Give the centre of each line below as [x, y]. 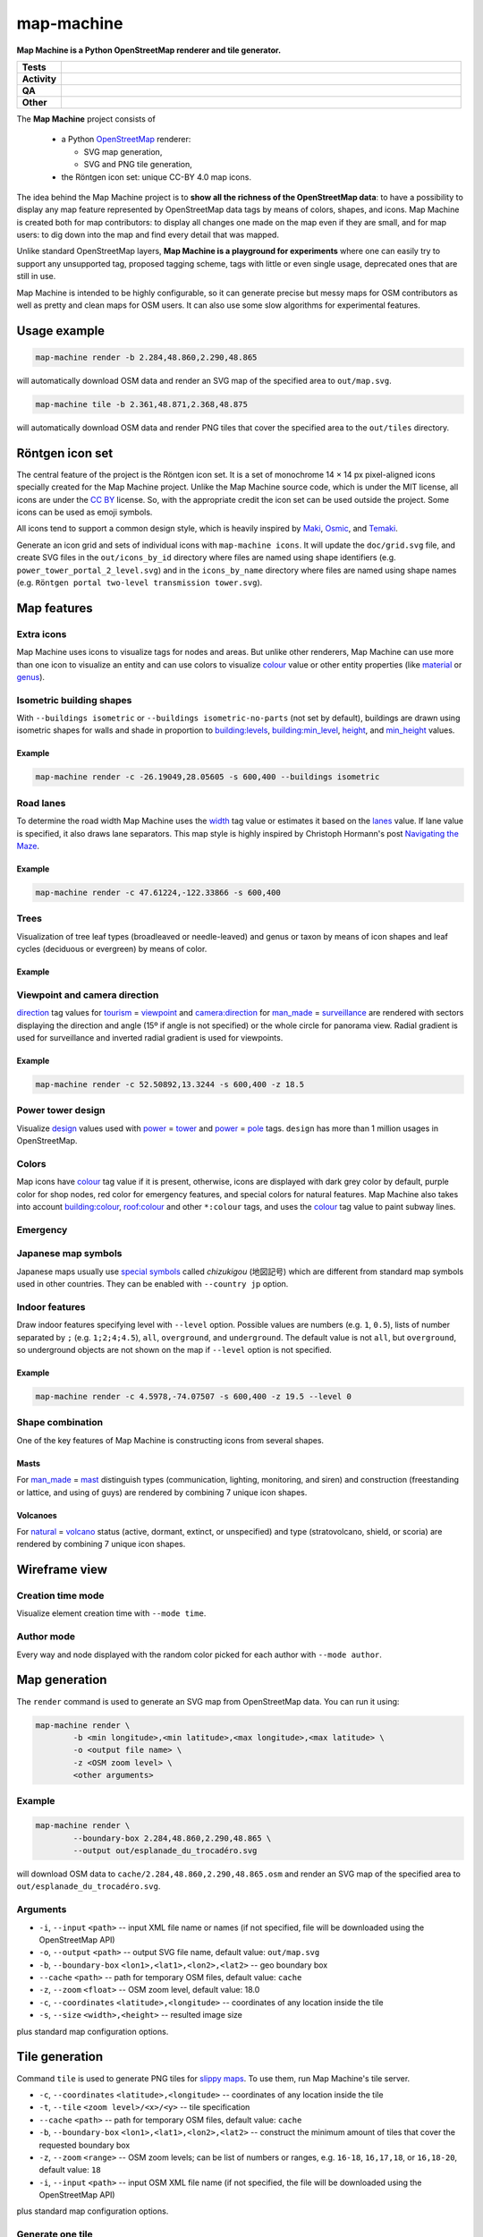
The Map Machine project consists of [86, 119]
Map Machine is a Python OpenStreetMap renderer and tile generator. [149, 50]
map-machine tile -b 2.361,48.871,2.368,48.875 [141, 404]
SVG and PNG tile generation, [138, 165]
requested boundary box [85, 2145]
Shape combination [59, 1423]
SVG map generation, [123, 151]
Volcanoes [37, 1515]
